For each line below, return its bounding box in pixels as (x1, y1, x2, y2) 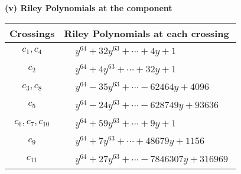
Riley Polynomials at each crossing (64, 26, 229, 40)
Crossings (9, 26, 55, 40)
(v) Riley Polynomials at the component (5, 2, 172, 14)
